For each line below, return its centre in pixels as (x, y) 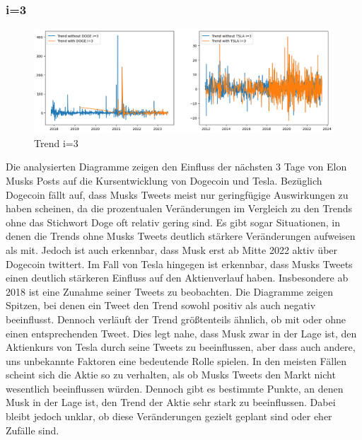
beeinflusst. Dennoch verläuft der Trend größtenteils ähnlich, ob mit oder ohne (176, 319)
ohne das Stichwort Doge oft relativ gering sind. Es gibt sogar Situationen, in (173, 222)
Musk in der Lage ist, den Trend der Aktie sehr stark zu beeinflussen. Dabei (171, 402)
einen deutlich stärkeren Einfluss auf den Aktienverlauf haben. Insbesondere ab (177, 278)
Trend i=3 (56, 143)
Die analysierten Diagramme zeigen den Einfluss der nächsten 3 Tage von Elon (176, 167)
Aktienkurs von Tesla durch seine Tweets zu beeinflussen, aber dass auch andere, (181, 347)
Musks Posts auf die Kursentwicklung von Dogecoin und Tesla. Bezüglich (164, 180)
